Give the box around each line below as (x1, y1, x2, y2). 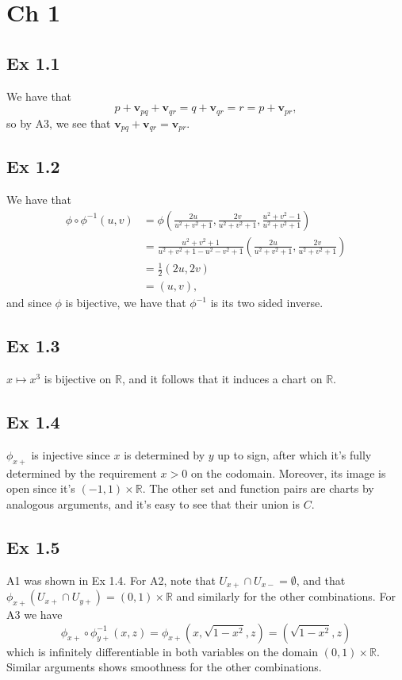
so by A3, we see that (6, 114, 111, 131)
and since (6, 294, 52, 311)
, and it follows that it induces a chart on (121, 371, 323, 387)
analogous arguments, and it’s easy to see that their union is (6, 495, 300, 512)
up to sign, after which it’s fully (217, 446, 372, 463)
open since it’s (6, 480, 75, 497)
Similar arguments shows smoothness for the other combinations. (6, 659, 322, 675)
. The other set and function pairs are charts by (142, 480, 374, 497)
